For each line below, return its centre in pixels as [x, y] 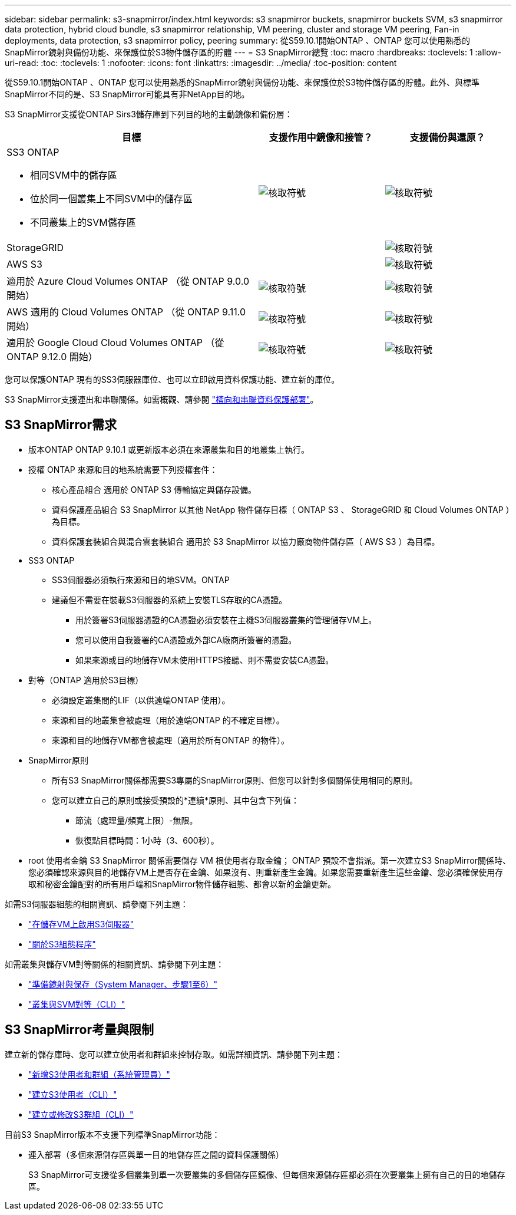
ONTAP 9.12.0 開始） [52, 357]
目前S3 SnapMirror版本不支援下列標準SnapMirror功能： [113, 1134]
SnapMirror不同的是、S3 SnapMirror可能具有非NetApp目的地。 [127, 94]
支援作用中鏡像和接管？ [321, 137]
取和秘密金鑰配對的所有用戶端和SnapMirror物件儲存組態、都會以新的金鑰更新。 [182, 884]
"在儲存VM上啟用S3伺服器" [81, 924]
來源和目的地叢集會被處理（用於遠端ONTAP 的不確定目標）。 [168, 720]
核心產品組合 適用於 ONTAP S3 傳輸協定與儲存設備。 [154, 489]
